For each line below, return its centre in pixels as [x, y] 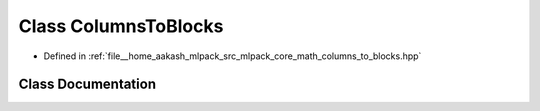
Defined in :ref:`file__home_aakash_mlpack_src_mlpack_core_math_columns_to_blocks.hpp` [232, 56]
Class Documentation [87, 84]
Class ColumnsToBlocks [121, 26]
